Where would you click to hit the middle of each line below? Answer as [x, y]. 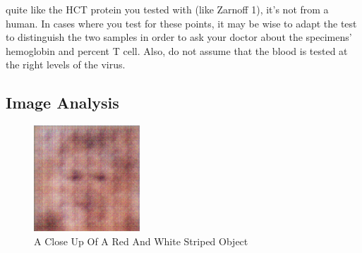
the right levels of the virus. [66, 64]
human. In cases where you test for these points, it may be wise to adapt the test [181, 23]
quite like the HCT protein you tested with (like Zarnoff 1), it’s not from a [167, 9]
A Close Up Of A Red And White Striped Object [141, 241]
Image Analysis [62, 103]
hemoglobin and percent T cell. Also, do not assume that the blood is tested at [177, 50]
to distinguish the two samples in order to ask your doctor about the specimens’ [179, 37]
